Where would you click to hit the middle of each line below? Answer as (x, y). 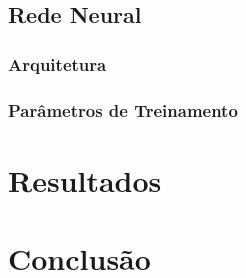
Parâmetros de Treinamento (123, 109)
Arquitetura (57, 63)
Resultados (85, 179)
